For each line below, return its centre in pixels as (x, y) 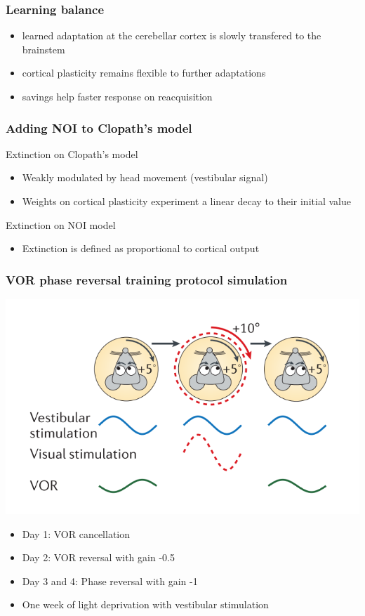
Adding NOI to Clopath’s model (99, 127)
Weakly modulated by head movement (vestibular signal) (145, 177)
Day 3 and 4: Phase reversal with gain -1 (110, 581)
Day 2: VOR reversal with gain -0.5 (98, 557)
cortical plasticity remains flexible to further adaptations (144, 73)
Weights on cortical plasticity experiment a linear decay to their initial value (186, 201)
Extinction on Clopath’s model (72, 153)
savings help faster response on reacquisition (117, 96)
